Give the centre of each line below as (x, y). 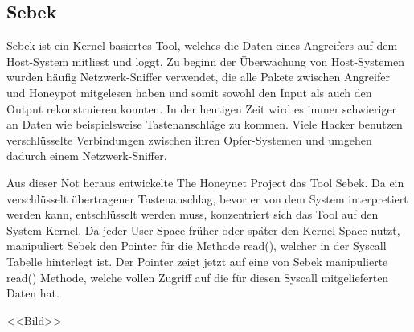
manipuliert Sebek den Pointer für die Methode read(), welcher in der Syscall (197, 246)
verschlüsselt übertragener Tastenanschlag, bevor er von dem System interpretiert (207, 198)
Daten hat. (33, 293)
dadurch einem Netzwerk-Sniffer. (87, 156)
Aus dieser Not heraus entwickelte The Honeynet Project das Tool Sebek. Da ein (205, 182)
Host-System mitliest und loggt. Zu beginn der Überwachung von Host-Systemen (206, 61)
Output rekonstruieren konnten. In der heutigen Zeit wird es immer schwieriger (202, 108)
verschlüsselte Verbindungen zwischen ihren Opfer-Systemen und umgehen (189, 139)
